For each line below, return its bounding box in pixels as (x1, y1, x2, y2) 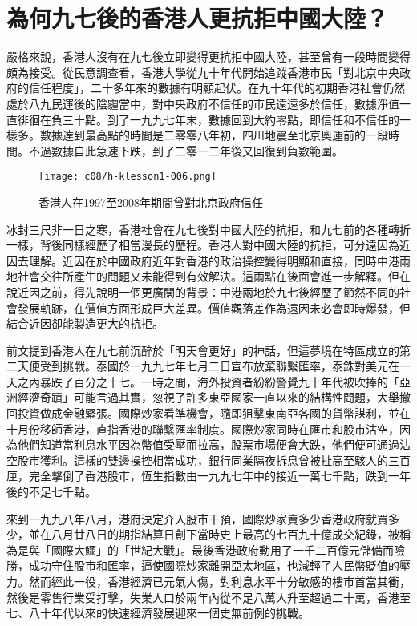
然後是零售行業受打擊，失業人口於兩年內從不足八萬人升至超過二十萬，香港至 (6, 588, 411, 605)
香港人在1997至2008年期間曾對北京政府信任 (38, 193, 263, 210)
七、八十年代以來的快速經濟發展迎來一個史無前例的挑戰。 (6, 604, 310, 621)
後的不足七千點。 (6, 483, 96, 500)
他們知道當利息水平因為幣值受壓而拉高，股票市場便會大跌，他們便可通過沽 (17, 436, 411, 453)
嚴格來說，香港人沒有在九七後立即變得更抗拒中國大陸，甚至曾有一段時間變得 (6, 48, 411, 65)
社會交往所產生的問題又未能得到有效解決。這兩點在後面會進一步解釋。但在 (17, 268, 411, 285)
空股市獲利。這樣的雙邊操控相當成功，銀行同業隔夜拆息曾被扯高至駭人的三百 (6, 451, 411, 468)
